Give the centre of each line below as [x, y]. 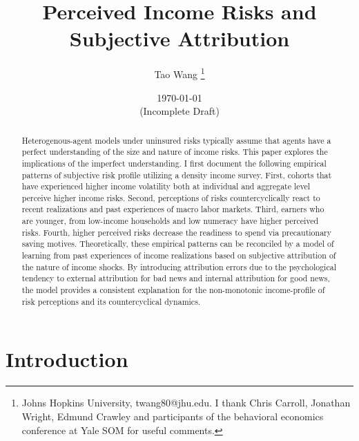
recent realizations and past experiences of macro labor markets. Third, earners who [173, 209]
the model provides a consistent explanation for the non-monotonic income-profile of [173, 290]
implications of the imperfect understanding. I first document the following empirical [174, 163]
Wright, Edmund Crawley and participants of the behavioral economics [173, 416]
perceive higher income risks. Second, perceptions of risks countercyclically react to [171, 197]
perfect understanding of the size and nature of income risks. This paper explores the [175, 152]
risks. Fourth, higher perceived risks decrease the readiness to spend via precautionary [177, 232]
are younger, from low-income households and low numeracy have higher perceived [170, 221]
